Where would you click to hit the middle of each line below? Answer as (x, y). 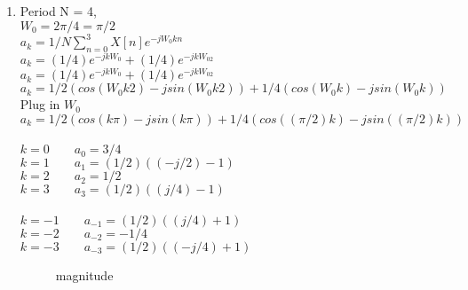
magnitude (84, 274)
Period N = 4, (58, 11)
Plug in (40, 104)
